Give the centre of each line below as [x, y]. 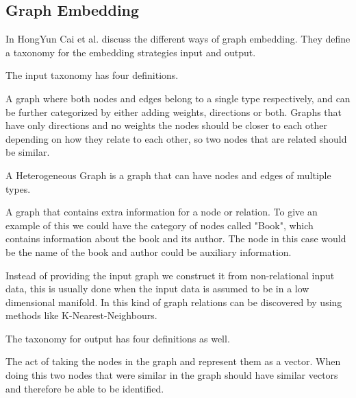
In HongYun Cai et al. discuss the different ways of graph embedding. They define [178, 39]
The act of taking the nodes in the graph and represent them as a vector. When [173, 361]
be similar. [28, 152]
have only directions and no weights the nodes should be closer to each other [166, 125]
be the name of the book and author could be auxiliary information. [149, 251]
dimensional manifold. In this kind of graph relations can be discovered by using [174, 302]
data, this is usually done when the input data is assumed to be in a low [157, 289]
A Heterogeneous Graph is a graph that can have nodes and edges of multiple [168, 175]
